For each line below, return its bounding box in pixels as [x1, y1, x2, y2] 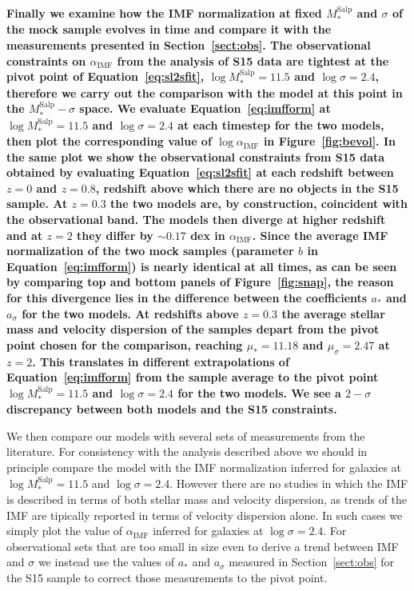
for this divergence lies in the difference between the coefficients [6, 290, 368, 305]
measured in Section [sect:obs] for [229, 553, 394, 570]
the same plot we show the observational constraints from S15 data [6, 148, 385, 165]
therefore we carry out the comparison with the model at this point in [6, 84, 403, 101]
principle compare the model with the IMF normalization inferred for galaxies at [6, 458, 402, 475]
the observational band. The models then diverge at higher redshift [6, 211, 386, 228]
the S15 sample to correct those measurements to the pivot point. [6, 569, 328, 585]
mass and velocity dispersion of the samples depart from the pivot [6, 321, 380, 337]
